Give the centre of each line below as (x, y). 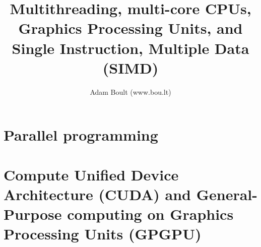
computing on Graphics (150, 214)
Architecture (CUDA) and (97, 194)
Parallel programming (81, 135)
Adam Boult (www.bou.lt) (130, 91)
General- (227, 194)
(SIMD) (130, 67)
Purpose (33, 214)
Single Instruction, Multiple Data (130, 48)
